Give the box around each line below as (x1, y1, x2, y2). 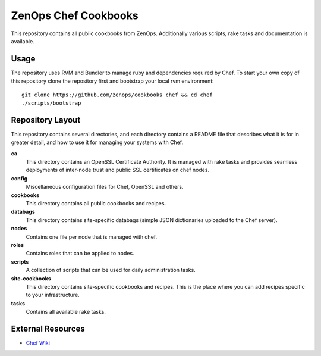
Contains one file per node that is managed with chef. (26, 233, 158, 241)
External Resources (11, 323, 86, 333)
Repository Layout (11, 115, 81, 125)
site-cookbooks (11, 274, 52, 282)
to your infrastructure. (26, 292, 80, 299)
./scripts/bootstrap (21, 100, 81, 107)
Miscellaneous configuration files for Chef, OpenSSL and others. (26, 183, 184, 191)
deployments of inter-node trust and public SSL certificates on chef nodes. (26, 167, 210, 174)
